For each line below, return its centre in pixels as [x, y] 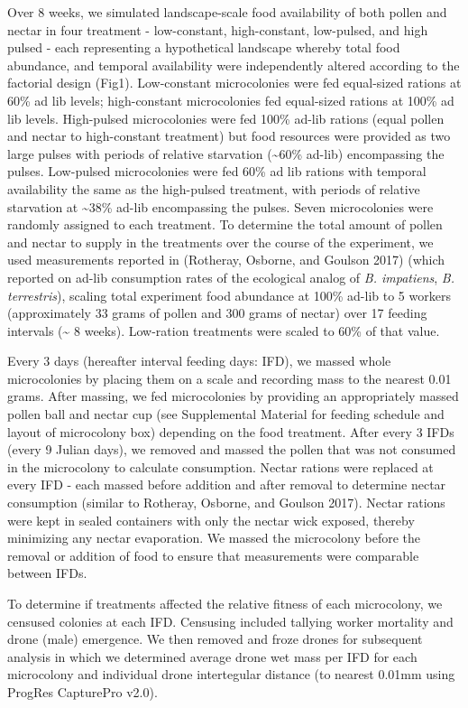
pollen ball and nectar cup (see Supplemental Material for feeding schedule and [226, 414]
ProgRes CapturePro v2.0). [83, 691]
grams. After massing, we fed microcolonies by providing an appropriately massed [233, 396]
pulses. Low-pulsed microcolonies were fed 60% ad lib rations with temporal [217, 171]
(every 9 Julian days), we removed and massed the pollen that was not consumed [232, 449]
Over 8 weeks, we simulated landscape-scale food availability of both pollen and [227, 12]
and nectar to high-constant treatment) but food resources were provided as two [229, 136]
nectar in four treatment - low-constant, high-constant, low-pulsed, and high [218, 29]
